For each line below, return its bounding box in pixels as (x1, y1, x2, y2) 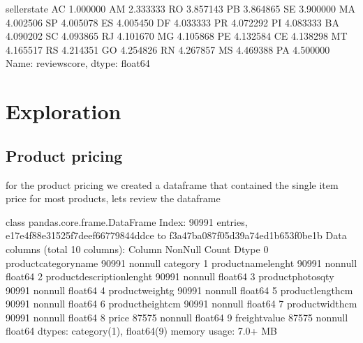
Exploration (6, 97, 121, 125)
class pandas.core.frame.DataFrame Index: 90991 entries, (6, 214, 248, 229)
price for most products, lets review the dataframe (6, 191, 221, 206)
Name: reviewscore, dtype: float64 (6, 56, 150, 70)
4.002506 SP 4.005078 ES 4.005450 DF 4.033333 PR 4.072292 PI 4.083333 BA (6, 15, 339, 29)
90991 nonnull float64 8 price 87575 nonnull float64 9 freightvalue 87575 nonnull (6, 310, 348, 324)
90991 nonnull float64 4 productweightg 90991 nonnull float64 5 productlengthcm (6, 282, 353, 297)
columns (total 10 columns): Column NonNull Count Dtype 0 (6, 241, 269, 256)
